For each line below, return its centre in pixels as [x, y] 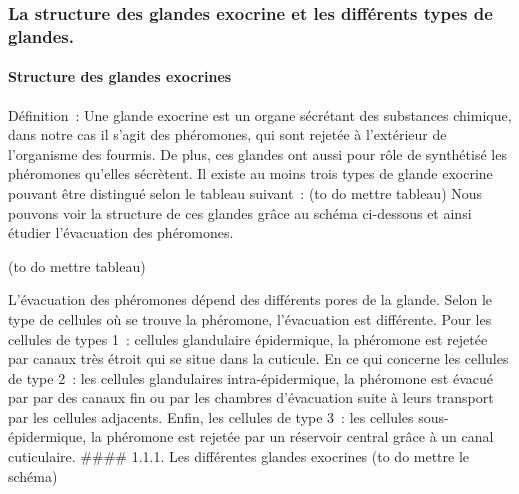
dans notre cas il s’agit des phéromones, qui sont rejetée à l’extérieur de [227, 134]
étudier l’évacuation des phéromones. [121, 232]
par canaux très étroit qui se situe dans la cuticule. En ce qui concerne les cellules [258, 358]
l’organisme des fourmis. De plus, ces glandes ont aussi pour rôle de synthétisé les [257, 153]
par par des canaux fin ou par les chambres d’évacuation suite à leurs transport [251, 397]
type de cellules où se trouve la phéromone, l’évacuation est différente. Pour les [250, 318]
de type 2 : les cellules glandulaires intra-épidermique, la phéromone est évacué [250, 377]
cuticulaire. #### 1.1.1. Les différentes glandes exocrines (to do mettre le [239, 456]
